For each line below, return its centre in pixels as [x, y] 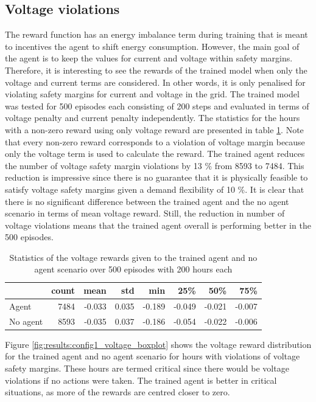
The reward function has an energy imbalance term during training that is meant [156, 34]
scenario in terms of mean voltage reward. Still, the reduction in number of [145, 213]
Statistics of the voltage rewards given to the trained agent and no [133, 257]
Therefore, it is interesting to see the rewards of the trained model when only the [156, 70]
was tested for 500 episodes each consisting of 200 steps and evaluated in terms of [157, 106]
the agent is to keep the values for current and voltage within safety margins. [149, 58]
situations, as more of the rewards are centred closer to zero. [118, 392]
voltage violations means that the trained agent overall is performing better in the [158, 225]
